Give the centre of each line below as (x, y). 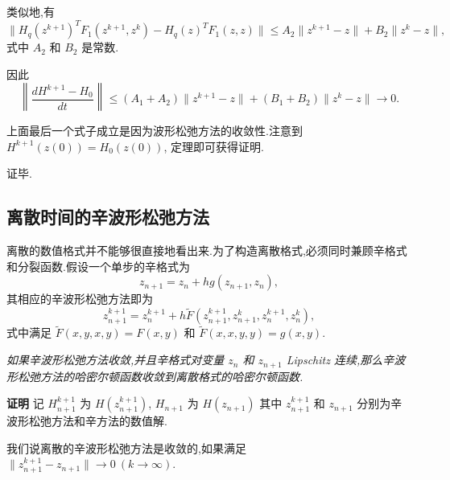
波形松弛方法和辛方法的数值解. (87, 421)
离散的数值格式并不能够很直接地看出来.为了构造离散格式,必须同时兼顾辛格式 (207, 250)
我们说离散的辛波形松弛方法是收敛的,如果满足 (126, 447)
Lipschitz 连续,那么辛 (340, 360)
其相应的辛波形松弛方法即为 (80, 299)
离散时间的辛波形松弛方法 (108, 217)
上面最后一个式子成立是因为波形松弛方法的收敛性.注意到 (155, 131)
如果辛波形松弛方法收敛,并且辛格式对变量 (116, 360)
